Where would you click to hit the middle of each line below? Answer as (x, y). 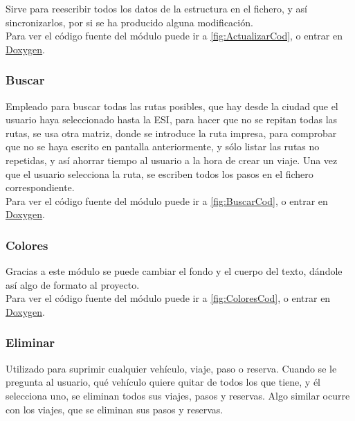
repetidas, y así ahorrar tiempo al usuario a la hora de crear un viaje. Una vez (172, 160)
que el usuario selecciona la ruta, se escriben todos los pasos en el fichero (160, 173)
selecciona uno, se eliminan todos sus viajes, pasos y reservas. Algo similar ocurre (178, 395)
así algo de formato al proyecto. (73, 284)
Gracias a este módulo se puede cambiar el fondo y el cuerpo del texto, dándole (174, 271)
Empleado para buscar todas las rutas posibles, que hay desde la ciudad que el (172, 106)
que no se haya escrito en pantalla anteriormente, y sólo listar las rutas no (163, 146)
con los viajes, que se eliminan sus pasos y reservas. (115, 409)
